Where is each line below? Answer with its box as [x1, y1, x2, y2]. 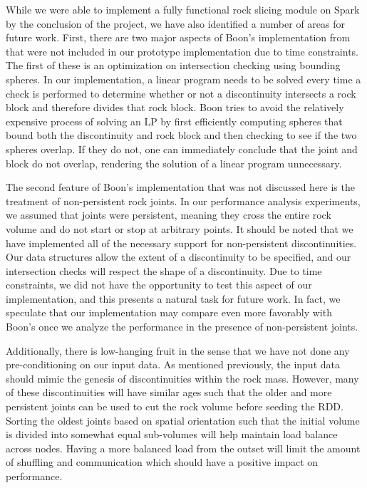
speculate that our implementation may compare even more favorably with [6, 305, 332, 320]
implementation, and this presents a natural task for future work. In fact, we [6, 291, 341, 306]
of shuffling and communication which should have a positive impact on [6, 455, 319, 469]
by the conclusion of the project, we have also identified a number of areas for [6, 16, 345, 31]
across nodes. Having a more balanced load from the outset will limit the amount [6, 440, 361, 455]
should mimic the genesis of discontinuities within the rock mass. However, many [6, 370, 359, 385]
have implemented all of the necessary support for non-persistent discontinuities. [6, 235, 357, 250]
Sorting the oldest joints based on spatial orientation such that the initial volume [6, 412, 360, 427]
